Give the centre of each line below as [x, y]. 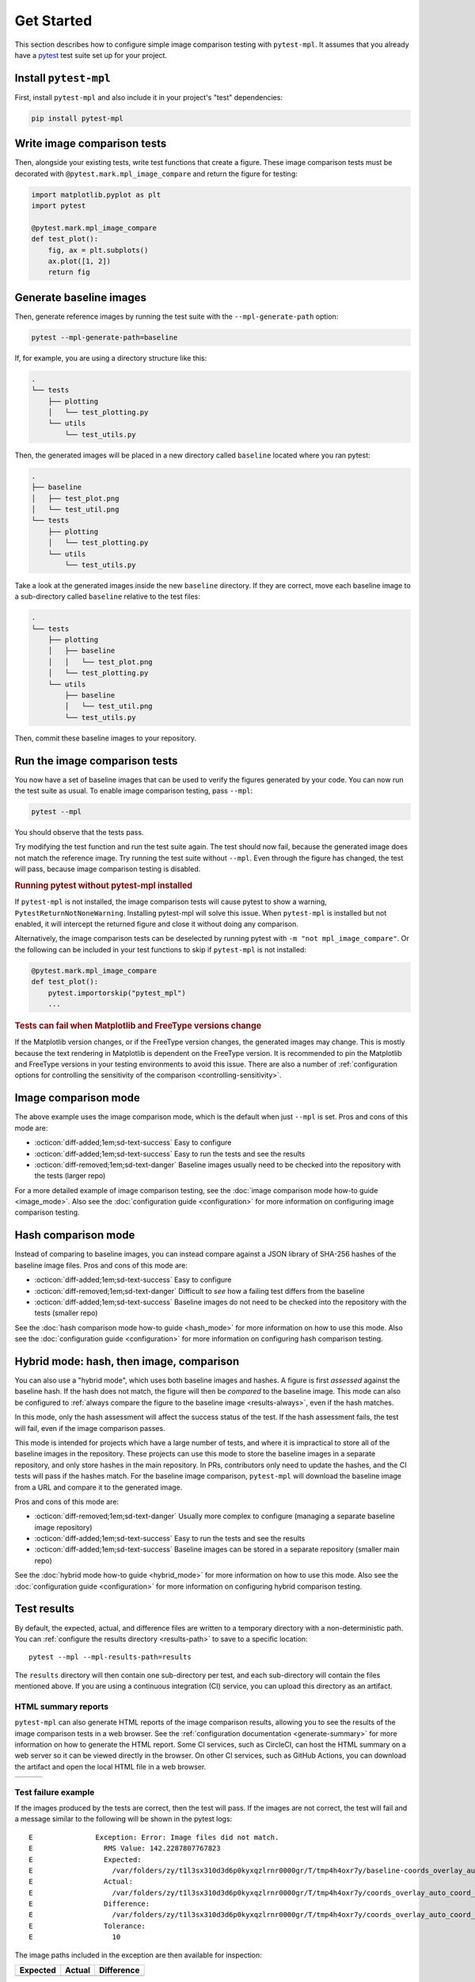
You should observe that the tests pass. [79, 832]
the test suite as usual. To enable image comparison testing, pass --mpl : [134, 791]
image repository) [63, 1527]
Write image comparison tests [91, 144]
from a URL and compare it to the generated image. [99, 1487]
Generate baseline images [80, 297]
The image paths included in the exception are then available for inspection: [139, 1955]
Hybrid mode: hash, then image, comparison [127, 1361]
